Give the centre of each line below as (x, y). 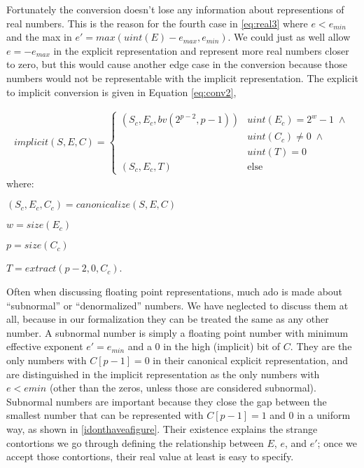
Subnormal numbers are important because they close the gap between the (167, 401)
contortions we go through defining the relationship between (135, 442)
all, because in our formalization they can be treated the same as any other (168, 319)
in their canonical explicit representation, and (250, 360)
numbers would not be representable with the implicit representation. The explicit (182, 78)
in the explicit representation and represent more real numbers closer (201, 50)
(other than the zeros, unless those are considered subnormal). (183, 388)
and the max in (39, 37)
